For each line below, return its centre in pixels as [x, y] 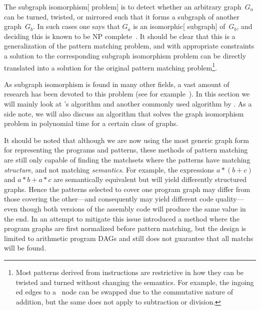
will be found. [25, 248]
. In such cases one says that [76, 26]
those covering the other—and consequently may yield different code [109, 199]
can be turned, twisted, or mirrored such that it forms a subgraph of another [122, 16]
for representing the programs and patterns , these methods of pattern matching [126, 150]
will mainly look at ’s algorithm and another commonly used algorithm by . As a [128, 103]
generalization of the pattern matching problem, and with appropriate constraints [129, 46]
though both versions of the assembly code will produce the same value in [133, 208]
